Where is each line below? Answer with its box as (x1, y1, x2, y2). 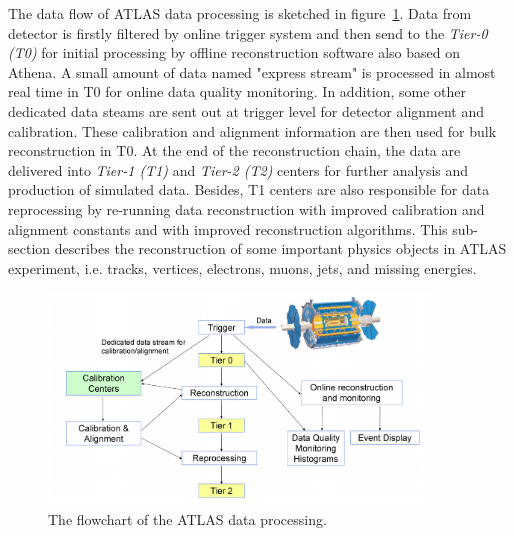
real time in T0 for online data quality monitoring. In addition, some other (8, 81, 466, 102)
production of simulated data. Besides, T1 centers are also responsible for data (8, 179, 490, 200)
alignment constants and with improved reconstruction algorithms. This (8, 218, 448, 239)
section (8, 238, 51, 259)
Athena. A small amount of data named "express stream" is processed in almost (8, 61, 496, 82)
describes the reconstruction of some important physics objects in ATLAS (54, 238, 507, 259)
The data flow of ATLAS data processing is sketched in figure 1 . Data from (8, 3, 472, 23)
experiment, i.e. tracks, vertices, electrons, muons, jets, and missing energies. (8, 257, 477, 278)
